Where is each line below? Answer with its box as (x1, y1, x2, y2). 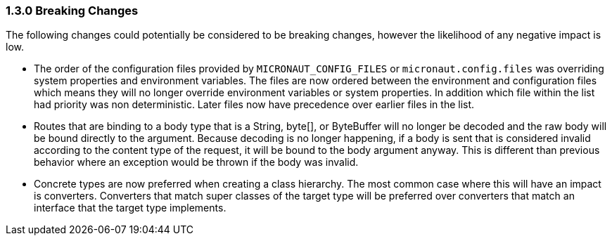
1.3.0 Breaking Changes (6, 4, 139, 18)
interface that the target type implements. (34, 202, 227, 214)
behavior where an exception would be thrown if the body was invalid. (34, 156, 359, 169)
